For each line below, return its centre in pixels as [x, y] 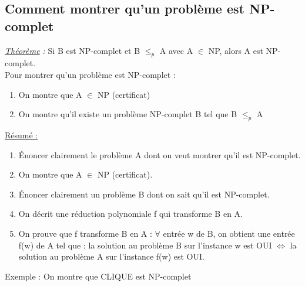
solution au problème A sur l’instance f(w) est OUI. [111, 256]
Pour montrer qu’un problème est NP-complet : [90, 74]
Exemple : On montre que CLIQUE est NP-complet [98, 276]
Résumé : [21, 135]
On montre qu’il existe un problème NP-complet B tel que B [128, 114]
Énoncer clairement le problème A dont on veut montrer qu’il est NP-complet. [160, 154]
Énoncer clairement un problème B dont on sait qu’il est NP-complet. [144, 194]
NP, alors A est [236, 50]
